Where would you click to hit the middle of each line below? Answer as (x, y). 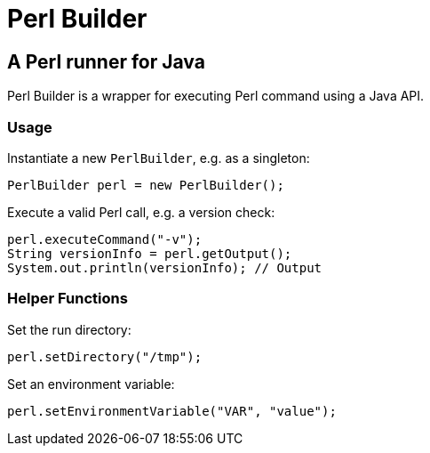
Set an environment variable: (91, 384)
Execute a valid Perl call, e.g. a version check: (141, 212)
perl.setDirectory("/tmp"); (105, 356)
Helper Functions (68, 299)
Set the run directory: (69, 329)
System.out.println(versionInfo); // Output (165, 267)
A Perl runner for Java (106, 61)
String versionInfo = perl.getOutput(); (150, 253)
